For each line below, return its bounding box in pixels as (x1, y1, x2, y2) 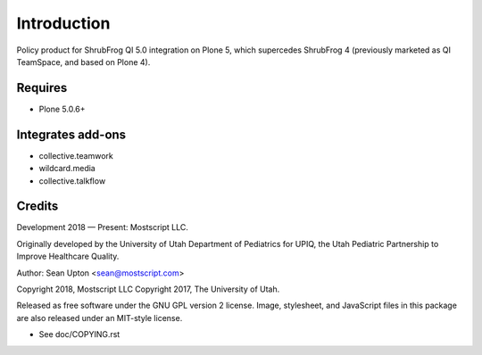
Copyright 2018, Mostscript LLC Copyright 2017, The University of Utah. (16, 284, 280, 294)
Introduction (16, 13, 111, 33)
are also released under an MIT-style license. (16, 312, 183, 323)
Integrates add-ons (16, 127, 127, 142)
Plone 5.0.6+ (38, 103, 86, 114)
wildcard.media (38, 163, 96, 174)
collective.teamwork (38, 150, 113, 161)
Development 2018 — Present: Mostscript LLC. (16, 222, 189, 233)
